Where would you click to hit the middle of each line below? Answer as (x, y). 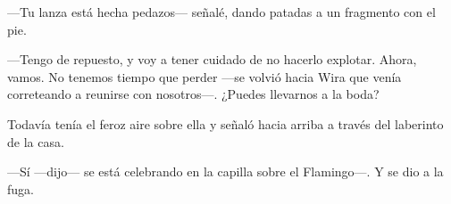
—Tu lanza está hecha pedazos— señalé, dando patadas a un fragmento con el (221, 12)
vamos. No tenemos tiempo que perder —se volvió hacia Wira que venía (205, 76)
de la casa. (36, 141)
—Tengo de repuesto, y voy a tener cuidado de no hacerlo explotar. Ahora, (212, 59)
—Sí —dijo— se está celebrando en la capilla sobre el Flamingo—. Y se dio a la (225, 171)
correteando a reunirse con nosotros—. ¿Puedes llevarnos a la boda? (193, 94)
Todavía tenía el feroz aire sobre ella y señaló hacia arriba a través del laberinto (225, 123)
